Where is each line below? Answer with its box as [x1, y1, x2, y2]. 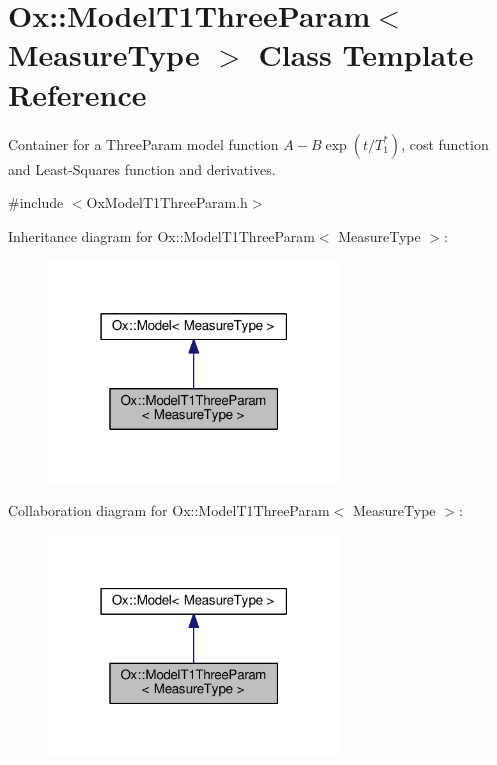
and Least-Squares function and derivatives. [8, 158, 276, 179]
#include [8, 192, 64, 213]
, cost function [401, 133, 489, 154]
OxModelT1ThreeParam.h [86, 192, 248, 213]
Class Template [258, 34, 474, 75]
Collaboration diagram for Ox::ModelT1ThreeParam [8, 500, 330, 521]
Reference [8, 73, 147, 114]
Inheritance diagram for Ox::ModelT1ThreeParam [8, 225, 315, 246]
